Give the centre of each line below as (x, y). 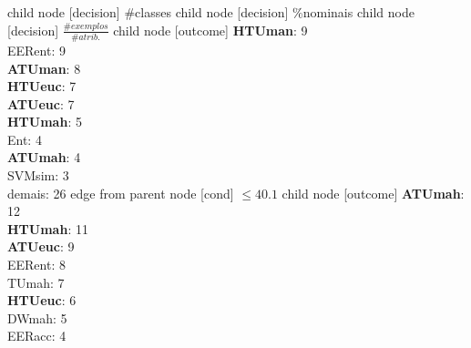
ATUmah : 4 (44, 157)
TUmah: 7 (36, 282)
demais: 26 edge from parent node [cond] (121, 193)
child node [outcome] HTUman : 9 (210, 30)
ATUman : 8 (44, 68)
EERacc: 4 (37, 336)
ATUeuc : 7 (41, 103)
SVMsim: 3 (38, 175)
